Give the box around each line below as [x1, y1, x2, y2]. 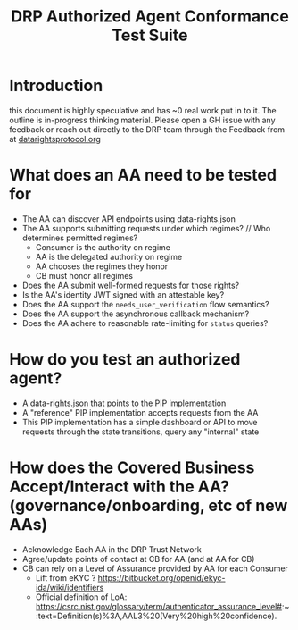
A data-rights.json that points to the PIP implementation [21, 398, 227, 408]
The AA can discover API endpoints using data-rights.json [21, 213, 236, 224]
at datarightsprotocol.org [9, 133, 101, 144]
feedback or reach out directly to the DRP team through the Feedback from [9, 123, 286, 135]
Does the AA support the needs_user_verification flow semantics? [21, 298, 269, 309]
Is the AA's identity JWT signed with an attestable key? [21, 289, 225, 300]
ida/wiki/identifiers [35, 582, 104, 592]
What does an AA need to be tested [9, 165, 277, 185]
